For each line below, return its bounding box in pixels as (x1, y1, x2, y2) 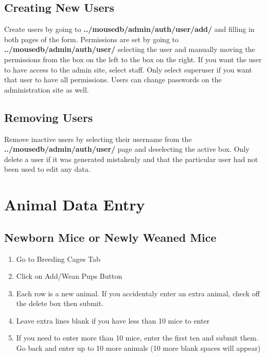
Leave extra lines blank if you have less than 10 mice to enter (16, 315, 210, 326)
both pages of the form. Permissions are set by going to (4, 33, 179, 44)
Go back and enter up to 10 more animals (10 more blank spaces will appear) (16, 343, 261, 353)
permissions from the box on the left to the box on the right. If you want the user (4, 53, 262, 64)
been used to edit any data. (4, 164, 91, 174)
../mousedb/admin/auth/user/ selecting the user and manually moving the (4, 44, 255, 55)
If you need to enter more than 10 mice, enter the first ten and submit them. (16, 332, 258, 343)
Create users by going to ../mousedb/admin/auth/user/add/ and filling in (4, 24, 255, 34)
